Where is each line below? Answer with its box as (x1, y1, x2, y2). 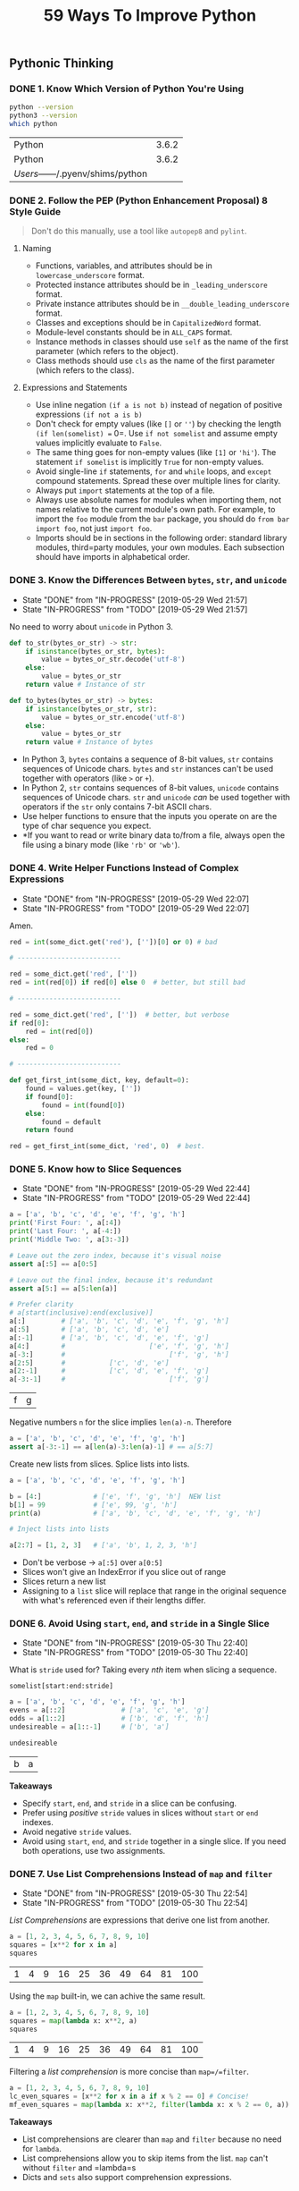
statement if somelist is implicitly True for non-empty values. (35, 457, 264, 468)
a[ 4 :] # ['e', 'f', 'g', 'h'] (9, 1341, 229, 1350)
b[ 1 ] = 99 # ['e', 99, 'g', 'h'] (9, 1500, 178, 1510)
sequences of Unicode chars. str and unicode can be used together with (21, 792, 291, 803)
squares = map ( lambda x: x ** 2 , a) (9, 2016, 138, 2026)
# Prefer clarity (9, 1300, 74, 1309)
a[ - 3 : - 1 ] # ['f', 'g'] (9, 1375, 210, 1384)
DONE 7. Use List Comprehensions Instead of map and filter (9, 1867, 273, 1880)
